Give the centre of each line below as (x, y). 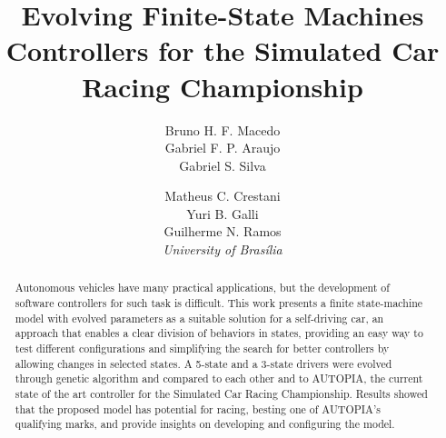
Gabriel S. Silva (223, 165)
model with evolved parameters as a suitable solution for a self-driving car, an (199, 318)
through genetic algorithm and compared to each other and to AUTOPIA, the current (219, 378)
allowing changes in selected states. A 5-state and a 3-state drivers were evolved (203, 363)
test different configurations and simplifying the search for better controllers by (202, 348)
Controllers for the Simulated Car (223, 50)
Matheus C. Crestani (223, 196)
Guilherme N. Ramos (223, 231)
